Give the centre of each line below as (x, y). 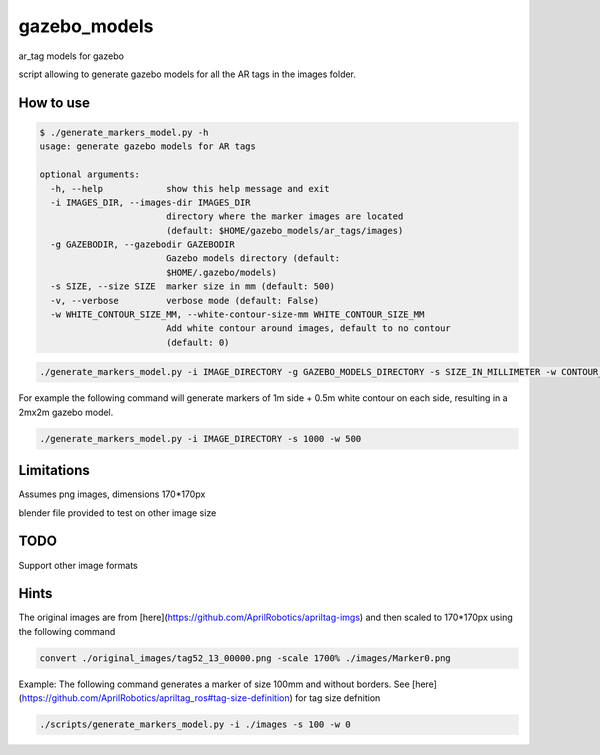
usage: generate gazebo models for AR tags (148, 146)
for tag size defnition (338, 698)
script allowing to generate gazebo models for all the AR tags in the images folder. (187, 74)
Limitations (54, 470)
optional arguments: (89, 174)
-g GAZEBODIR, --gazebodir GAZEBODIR (142, 244)
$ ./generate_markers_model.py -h (124, 132)
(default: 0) (197, 342)
